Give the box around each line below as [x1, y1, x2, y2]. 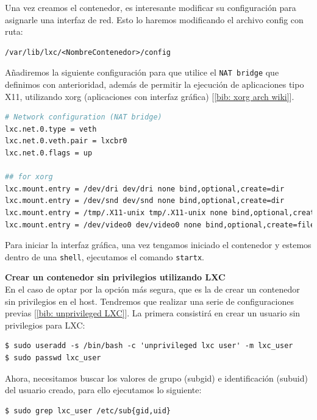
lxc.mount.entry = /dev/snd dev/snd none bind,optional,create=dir [5, 196, 285, 205]
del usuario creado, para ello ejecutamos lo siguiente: [5, 383, 202, 396]
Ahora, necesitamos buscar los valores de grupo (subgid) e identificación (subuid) [5, 371, 308, 384]
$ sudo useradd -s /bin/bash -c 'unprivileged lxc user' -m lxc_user [5, 341, 293, 351]
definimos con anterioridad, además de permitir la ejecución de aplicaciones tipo [5, 78, 304, 91]
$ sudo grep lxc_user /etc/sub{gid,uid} [5, 406, 171, 415]
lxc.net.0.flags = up [5, 149, 93, 157]
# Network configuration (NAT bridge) [5, 113, 162, 122]
